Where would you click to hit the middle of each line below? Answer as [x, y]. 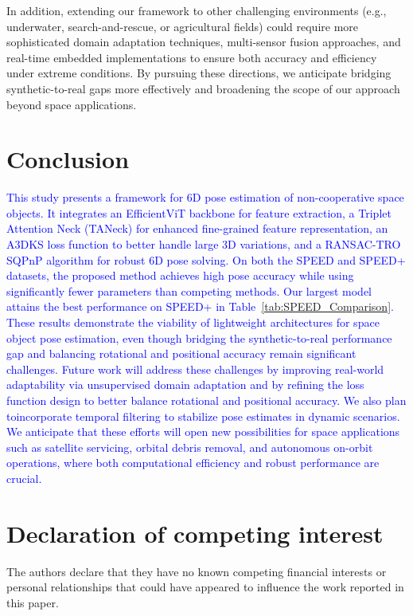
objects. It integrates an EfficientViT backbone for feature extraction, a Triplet [199, 212]
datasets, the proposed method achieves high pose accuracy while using [180, 275]
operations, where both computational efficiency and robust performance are [193, 463]
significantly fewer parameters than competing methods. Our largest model [189, 290]
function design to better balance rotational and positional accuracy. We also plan [206, 400]
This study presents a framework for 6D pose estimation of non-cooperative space [205, 197]
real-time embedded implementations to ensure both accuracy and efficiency [192, 57]
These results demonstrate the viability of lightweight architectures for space [193, 322]
